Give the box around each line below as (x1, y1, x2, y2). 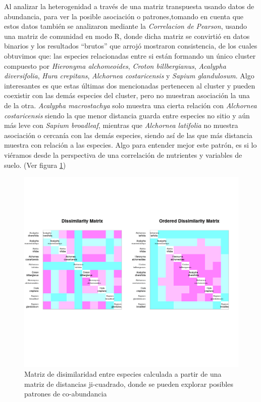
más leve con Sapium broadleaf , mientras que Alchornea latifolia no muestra (4, 120, 238, 130)
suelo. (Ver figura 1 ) (4, 159, 66, 170)
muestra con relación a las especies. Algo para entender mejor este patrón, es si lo (4, 140, 257, 150)
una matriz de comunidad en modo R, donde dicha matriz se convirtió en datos (4, 30, 250, 41)
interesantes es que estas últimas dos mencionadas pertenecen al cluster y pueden (4, 80, 255, 91)
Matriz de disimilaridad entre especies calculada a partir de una (24, 369, 222, 379)
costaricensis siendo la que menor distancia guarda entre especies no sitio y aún (4, 110, 250, 120)
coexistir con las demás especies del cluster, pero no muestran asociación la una (4, 90, 250, 101)
